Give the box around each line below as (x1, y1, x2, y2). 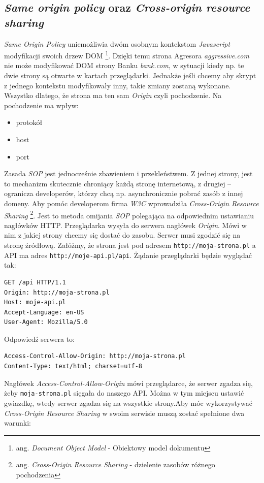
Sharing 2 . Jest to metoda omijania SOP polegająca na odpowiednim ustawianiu (4, 208, 254, 220)
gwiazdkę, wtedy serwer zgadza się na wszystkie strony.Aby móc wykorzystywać (4, 397, 252, 408)
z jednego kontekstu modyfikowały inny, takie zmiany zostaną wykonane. (4, 80, 231, 90)
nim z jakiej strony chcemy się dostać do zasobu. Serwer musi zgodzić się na (4, 230, 241, 240)
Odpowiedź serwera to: (4, 333, 75, 344)
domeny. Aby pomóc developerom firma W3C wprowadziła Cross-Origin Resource (4, 198, 259, 208)
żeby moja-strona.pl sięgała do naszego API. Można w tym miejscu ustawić (4, 388, 244, 398)
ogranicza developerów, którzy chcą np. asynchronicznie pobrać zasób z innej (4, 188, 243, 199)
